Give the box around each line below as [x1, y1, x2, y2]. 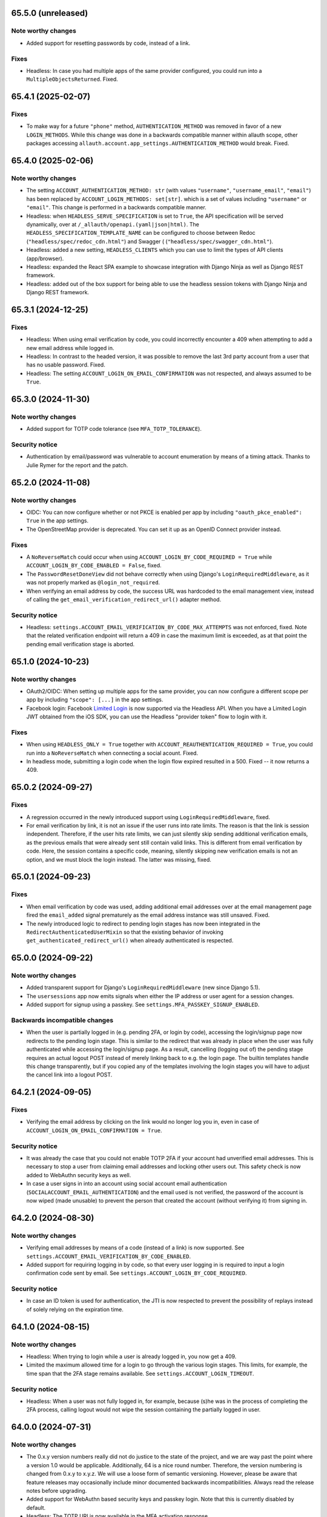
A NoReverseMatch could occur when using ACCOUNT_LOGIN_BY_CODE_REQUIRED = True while [26, 553, 272, 561]
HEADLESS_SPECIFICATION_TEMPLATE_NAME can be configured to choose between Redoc [26, 229, 256, 237]
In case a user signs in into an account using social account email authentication [26, 1180, 227, 1188]
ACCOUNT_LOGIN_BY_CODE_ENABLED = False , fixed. [26, 562, 162, 569]
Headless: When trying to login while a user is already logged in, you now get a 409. [26, 1353, 237, 1360]
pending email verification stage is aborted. [26, 640, 135, 647]
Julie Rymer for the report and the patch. [26, 461, 128, 468]
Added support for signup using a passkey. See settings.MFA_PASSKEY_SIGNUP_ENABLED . [26, 1001, 260, 1009]
